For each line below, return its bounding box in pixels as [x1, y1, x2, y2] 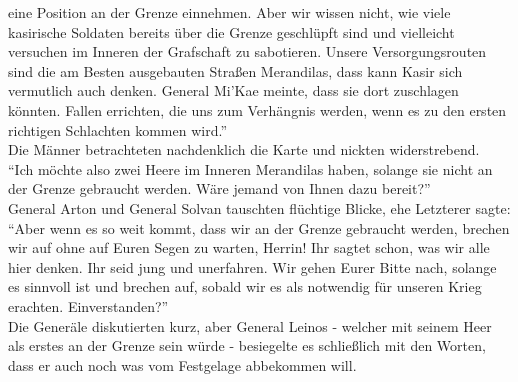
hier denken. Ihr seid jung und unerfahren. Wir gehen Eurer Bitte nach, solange [8, 256, 497, 277]
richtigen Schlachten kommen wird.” [8, 119, 228, 140]
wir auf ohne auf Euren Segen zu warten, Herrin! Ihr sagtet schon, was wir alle [8, 237, 490, 258]
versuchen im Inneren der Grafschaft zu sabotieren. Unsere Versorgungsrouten [8, 41, 487, 62]
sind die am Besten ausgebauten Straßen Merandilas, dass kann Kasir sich [8, 60, 463, 81]
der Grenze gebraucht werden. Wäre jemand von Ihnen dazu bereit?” [8, 178, 431, 199]
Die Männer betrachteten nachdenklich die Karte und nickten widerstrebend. [8, 139, 480, 160]
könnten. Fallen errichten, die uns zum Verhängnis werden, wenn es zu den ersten [8, 99, 507, 120]
